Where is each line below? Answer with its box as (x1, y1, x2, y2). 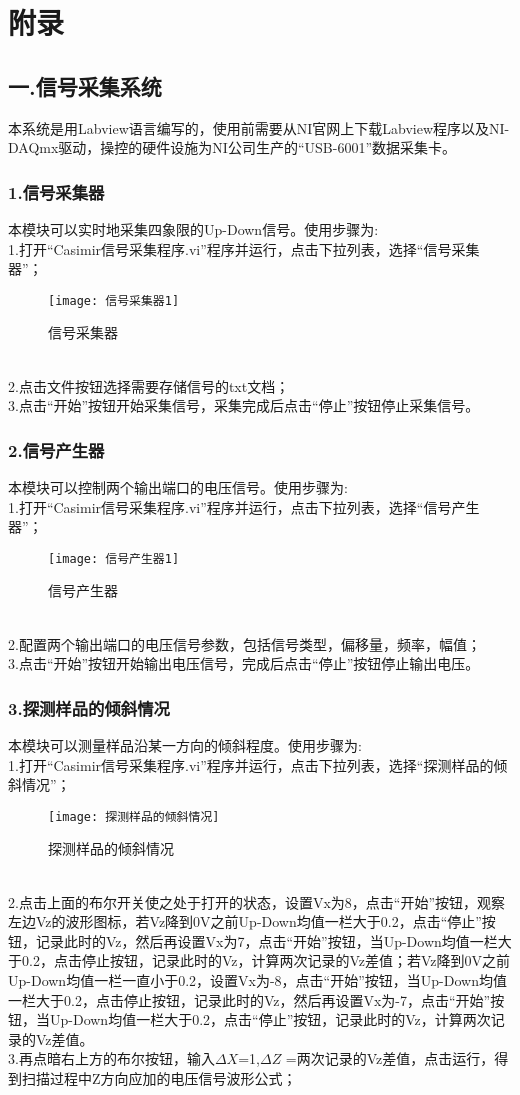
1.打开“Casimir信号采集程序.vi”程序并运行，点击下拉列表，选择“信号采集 (8, 238, 480, 259)
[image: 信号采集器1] (48, 293, 180, 308)
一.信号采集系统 (8, 70, 162, 101)
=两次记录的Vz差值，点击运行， (285, 1048, 495, 1069)
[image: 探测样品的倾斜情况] (48, 809, 220, 824)
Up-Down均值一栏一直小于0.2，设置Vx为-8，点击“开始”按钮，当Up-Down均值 (8, 970, 507, 991)
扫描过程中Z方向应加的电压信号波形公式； (21, 1068, 297, 1089)
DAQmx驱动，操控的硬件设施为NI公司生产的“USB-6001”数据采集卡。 (8, 137, 456, 158)
